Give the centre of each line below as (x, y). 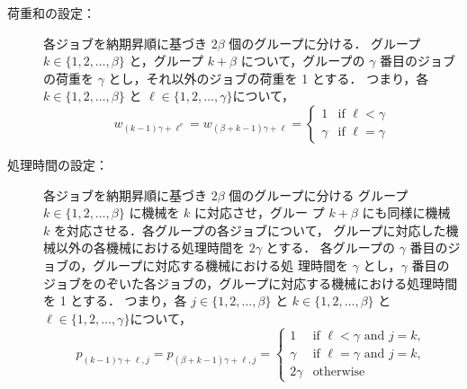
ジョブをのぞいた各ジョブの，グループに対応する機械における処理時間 (251, 283)
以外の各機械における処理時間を (150, 248)
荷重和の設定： (51, 13)
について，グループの (303, 61)
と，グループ (166, 61)
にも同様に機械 (406, 212)
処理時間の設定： (58, 164)
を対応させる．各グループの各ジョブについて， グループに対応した (250, 230)
